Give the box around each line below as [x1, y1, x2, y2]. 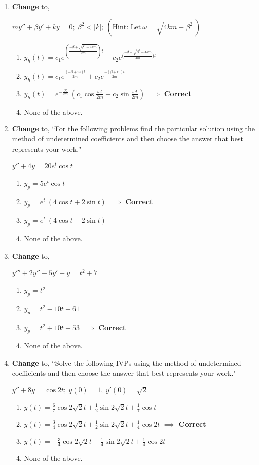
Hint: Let [112, 23, 141, 31]
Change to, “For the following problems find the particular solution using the [12, 123, 255, 134]
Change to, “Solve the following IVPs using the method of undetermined [12, 357, 241, 368]
